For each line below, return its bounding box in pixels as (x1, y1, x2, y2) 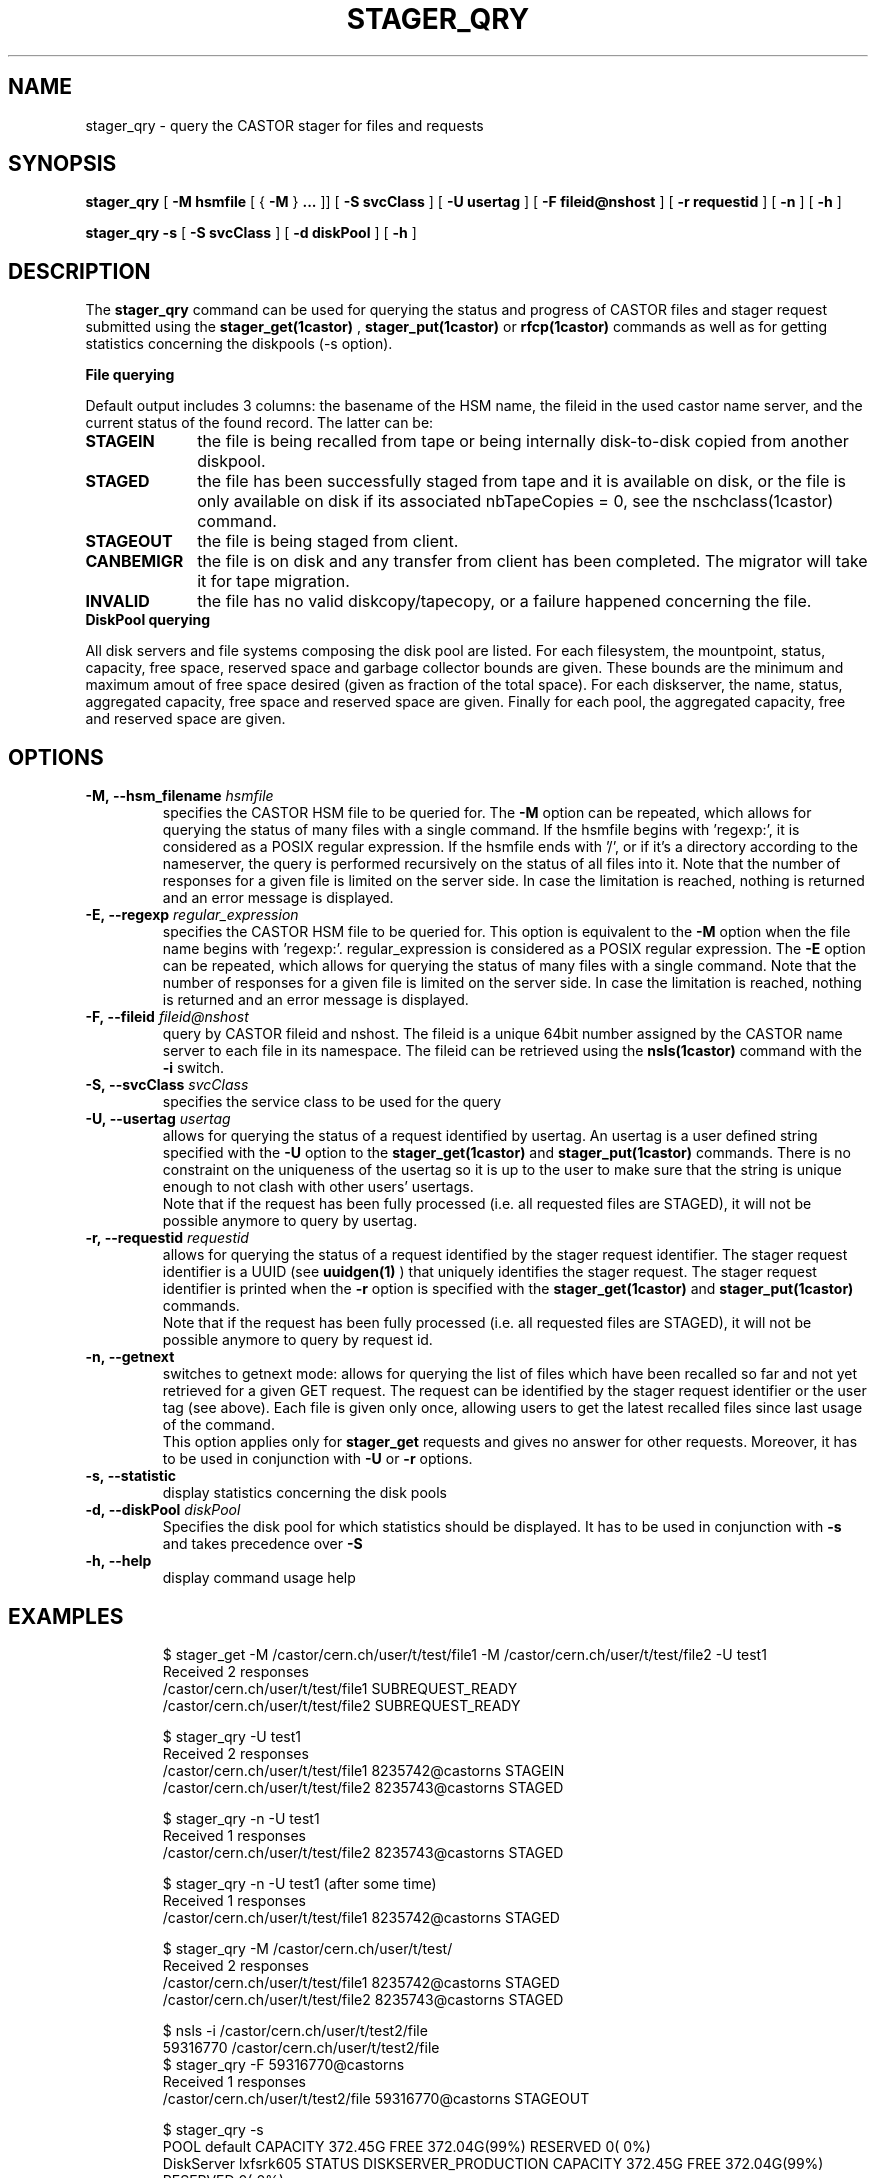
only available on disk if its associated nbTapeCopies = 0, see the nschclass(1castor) (197, 491, 834, 512)
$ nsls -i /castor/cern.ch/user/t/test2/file (162, 2021, 428, 2039)
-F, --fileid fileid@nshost (85, 1008, 249, 1026)
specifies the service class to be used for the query (162, 1093, 502, 1111)
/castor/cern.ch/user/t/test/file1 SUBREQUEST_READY (162, 1679, 518, 1697)
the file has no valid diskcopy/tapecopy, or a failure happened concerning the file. (197, 591, 812, 612)
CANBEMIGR (85, 551, 184, 572)
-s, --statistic (85, 1467, 176, 1485)
